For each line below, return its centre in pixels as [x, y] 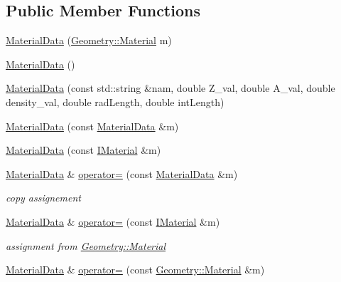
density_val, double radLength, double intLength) [115, 101]
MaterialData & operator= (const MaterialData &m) [122, 173]
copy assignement [43, 198]
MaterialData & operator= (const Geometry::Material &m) [135, 270]
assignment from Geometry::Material [86, 245]
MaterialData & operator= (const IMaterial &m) [113, 221]
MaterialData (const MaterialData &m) [92, 126]
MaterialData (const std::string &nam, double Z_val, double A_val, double [170, 88]
